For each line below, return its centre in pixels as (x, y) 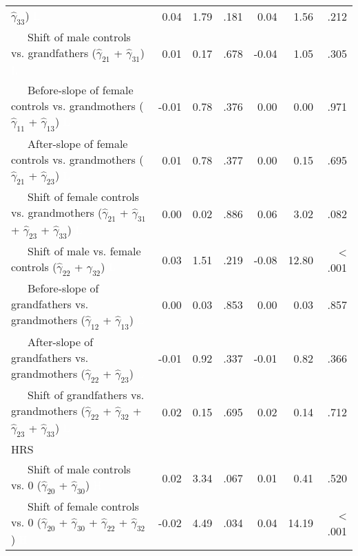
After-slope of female (78, 143)
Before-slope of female (81, 90)
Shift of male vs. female (84, 251)
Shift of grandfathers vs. (86, 394)
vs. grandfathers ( (54, 53)
